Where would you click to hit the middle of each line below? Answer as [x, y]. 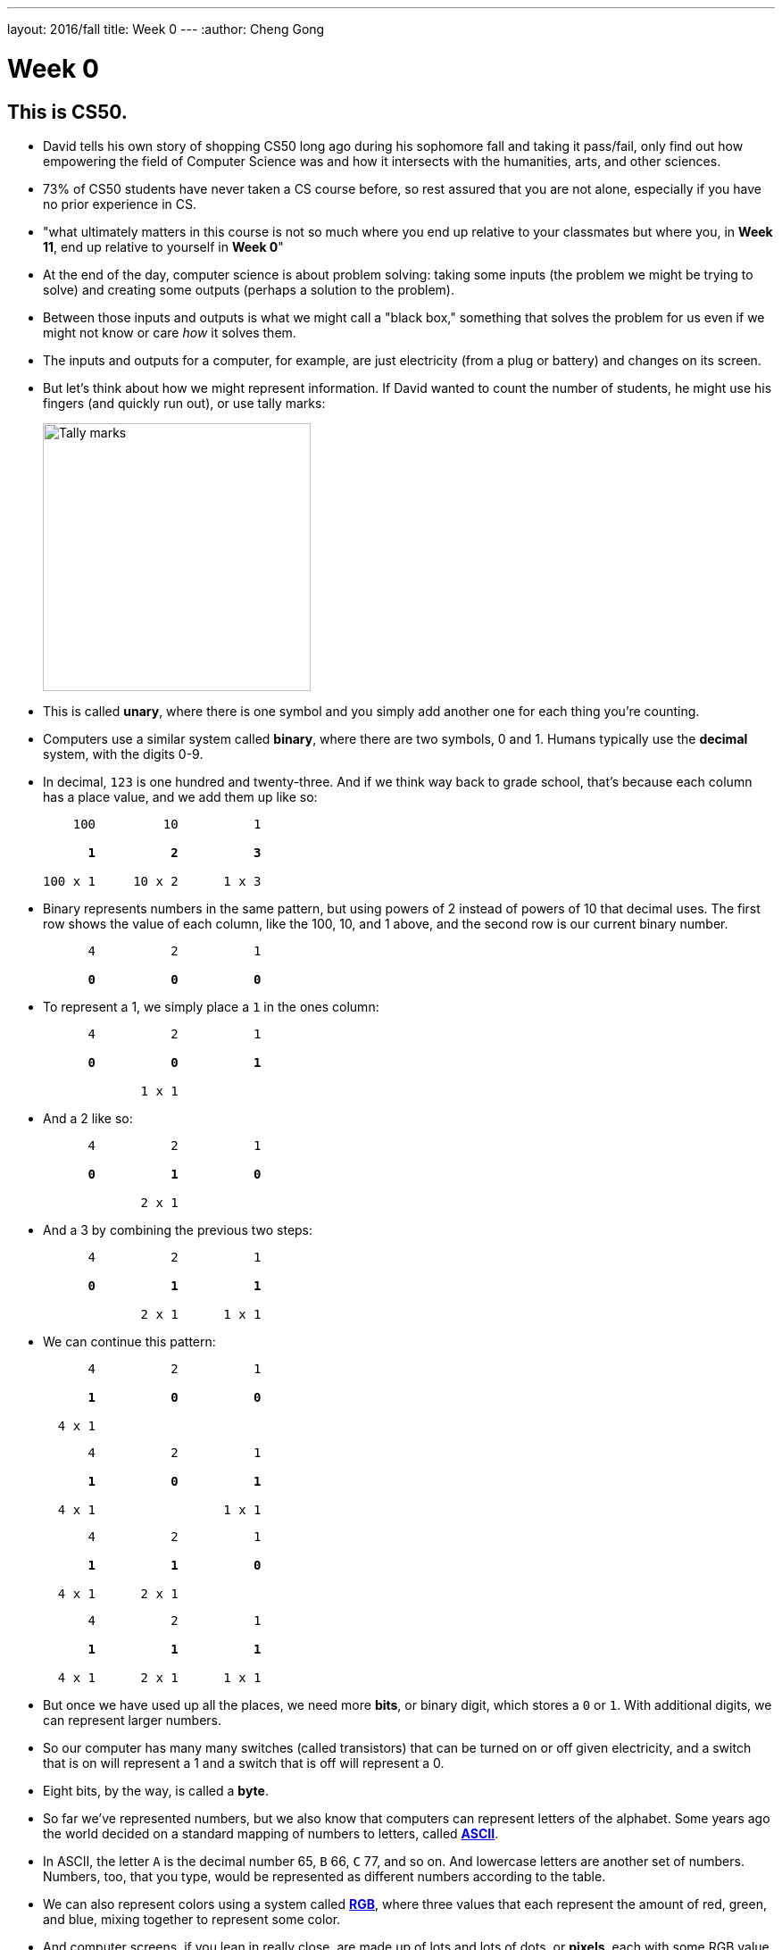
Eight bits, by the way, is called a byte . [156, 1790]
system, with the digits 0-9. [123, 754]
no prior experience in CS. [120, 204]
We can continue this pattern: [129, 1341]
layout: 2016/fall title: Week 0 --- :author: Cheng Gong [166, 29]
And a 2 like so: [88, 1118]
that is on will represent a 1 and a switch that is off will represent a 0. [244, 1762]
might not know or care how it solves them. [170, 332]
